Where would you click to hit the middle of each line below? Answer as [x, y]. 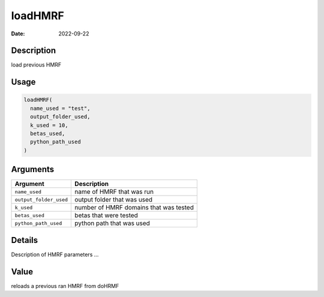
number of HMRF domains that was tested [134, 208]
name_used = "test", [60, 108]
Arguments [33, 169]
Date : [18, 34]
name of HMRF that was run [114, 192]
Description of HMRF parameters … [55, 254]
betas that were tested [106, 215]
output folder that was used [114, 200]
